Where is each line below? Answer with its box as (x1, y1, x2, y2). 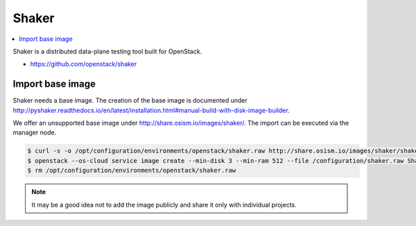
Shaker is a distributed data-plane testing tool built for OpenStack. (12, 47, 202, 55)
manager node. (12, 128, 57, 137)
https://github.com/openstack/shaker (30, 60, 137, 69)
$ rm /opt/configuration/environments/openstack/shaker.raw (27, 166, 236, 175)
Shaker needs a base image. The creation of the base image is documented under (12, 96, 248, 105)
